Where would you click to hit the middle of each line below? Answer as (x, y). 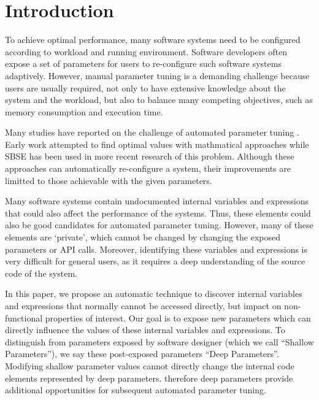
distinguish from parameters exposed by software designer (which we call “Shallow (159, 341)
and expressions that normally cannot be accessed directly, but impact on (143, 306)
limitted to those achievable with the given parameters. (109, 180)
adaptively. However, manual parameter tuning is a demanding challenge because (157, 75)
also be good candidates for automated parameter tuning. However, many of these (159, 225)
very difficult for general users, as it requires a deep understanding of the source (155, 261)
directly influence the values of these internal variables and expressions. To (145, 330)
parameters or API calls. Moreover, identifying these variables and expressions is (156, 249)
